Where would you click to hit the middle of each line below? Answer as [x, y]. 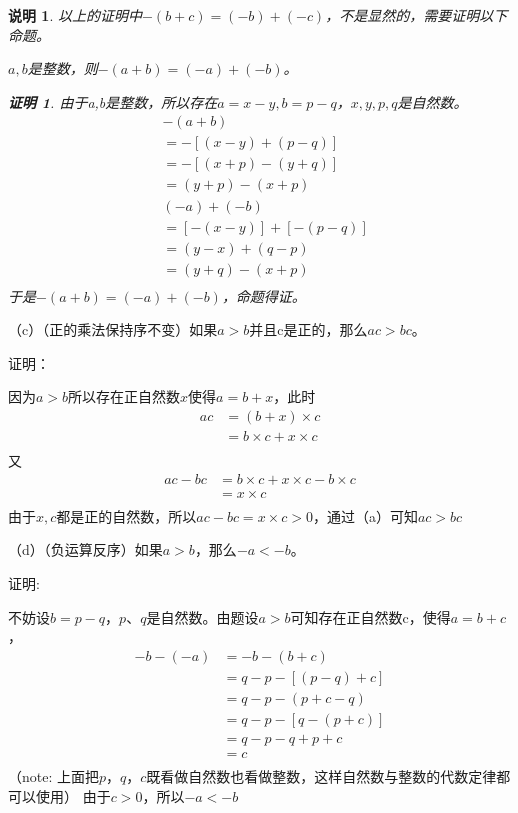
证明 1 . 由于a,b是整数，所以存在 [113, 101]
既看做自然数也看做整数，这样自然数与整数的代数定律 [321, 776]
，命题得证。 [263, 295]
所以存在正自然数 [124, 396]
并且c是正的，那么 [308, 329]
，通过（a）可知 [365, 515]
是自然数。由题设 [202, 616]
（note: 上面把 [53, 776]
